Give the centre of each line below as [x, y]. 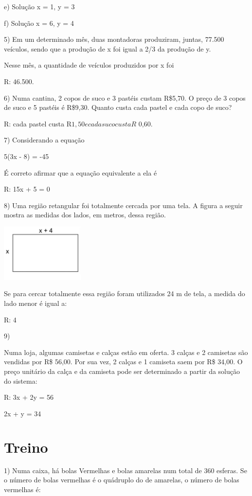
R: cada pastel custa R [38, 123]
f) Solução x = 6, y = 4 [39, 23]
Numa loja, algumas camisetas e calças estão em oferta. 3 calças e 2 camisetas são [126, 352]
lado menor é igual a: [36, 303]
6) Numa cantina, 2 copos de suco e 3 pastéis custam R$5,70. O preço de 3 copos [125, 97]
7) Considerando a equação [44, 140]
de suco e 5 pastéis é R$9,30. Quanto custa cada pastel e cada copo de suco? [118, 107]
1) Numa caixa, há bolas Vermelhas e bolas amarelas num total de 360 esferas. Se [126, 470]
